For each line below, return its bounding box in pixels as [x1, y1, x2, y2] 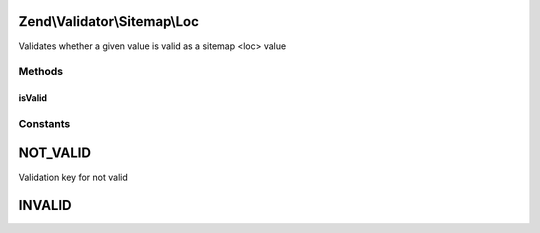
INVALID [18, 197, 72, 214]
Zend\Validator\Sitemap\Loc [18, 13, 200, 30]
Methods [18, 65, 64, 79]
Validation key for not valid [18, 171, 129, 183]
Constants [18, 116, 71, 130]
